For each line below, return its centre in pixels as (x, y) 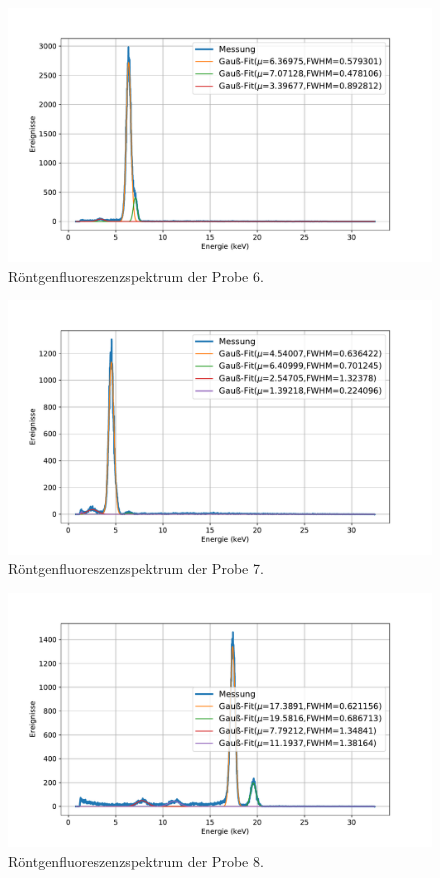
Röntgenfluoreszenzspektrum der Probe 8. (136, 860)
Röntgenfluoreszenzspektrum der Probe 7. (136, 568)
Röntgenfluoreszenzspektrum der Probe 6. (136, 275)
